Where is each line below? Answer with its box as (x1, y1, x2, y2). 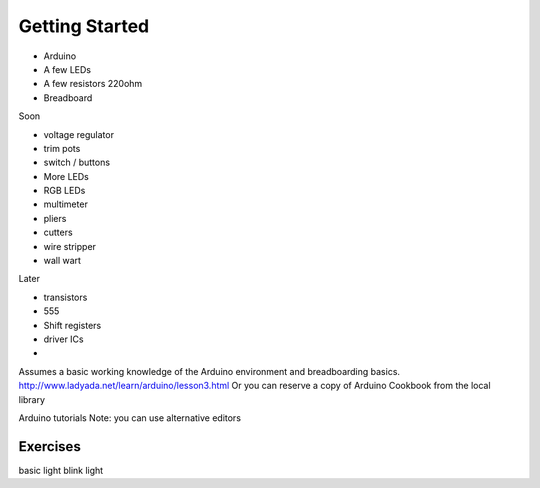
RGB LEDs (43, 185, 86, 197)
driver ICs (43, 333, 84, 345)
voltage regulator (43, 128, 115, 140)
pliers (43, 212, 67, 224)
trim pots (43, 142, 81, 154)
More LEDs (43, 170, 90, 182)
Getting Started (18, 15, 150, 37)
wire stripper (43, 240, 97, 252)
